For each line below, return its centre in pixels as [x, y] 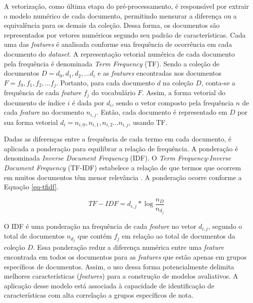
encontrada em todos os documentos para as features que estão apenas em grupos [125, 257]
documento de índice [35, 102]
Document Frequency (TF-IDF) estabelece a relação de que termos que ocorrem [123, 167]
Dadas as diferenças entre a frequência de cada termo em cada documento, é [118, 139]
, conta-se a [218, 82]
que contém [95, 236]
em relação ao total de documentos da [179, 236]
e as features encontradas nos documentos [160, 73]
